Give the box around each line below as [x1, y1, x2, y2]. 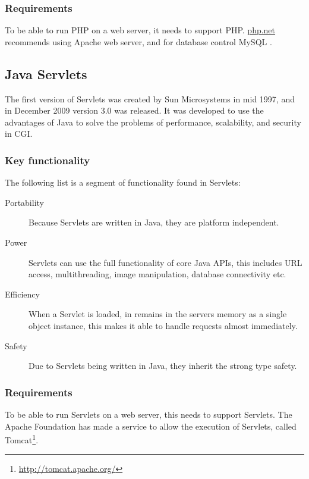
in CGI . [5, 127, 33, 140]
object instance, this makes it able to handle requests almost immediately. [29, 319, 298, 331]
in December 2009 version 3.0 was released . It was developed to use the [5, 104, 264, 117]
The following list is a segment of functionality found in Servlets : [5, 176, 241, 189]
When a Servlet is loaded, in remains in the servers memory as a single [29, 308, 287, 320]
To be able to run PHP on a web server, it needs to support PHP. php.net [5, 24, 276, 36]
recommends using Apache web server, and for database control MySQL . [5, 35, 272, 48]
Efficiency [5, 287, 40, 300]
